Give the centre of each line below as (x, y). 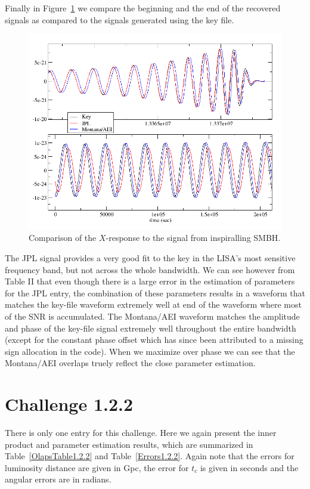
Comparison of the (63, 238)
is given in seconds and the (249, 467)
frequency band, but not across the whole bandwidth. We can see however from (150, 269)
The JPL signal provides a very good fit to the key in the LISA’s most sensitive (150, 258)
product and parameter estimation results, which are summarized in (129, 444)
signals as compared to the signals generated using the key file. (120, 19)
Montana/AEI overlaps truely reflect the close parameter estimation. (130, 363)
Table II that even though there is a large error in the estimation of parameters (150, 281)
